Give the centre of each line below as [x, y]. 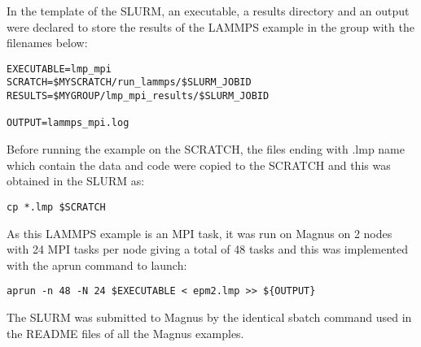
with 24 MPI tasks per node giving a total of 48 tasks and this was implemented [208, 249]
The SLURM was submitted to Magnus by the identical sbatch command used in [209, 317]
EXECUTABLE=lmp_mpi [59, 69]
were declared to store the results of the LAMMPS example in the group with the [210, 26]
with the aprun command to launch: [97, 265]
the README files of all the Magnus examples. [125, 333]
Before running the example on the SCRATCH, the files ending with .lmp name [206, 149]
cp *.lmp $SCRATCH [56, 207]
